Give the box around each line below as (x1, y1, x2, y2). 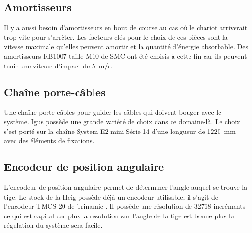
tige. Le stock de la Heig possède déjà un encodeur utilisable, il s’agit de (4, 191, 218, 201)
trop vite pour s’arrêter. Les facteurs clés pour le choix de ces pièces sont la (4, 32, 228, 42)
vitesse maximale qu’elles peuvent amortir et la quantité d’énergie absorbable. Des (4, 41, 248, 51)
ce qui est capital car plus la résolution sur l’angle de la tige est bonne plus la (4, 210, 235, 220)
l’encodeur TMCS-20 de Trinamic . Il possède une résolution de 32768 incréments (4, 201, 246, 211)
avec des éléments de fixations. (4, 135, 94, 146)
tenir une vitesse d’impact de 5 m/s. (4, 60, 112, 70)
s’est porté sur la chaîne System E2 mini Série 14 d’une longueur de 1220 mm (4, 126, 236, 136)
